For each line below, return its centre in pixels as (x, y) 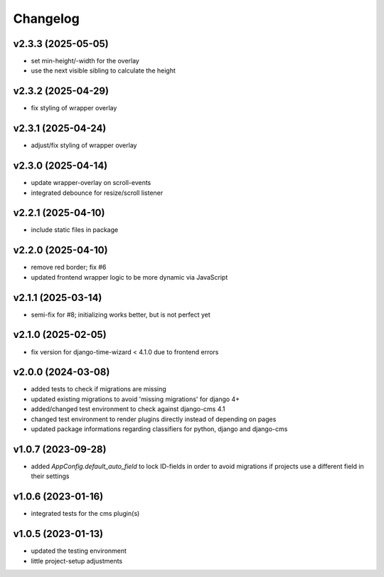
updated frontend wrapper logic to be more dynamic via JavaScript (129, 277)
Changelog (46, 18)
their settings (50, 476)
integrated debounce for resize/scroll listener (97, 193)
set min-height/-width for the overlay (85, 61)
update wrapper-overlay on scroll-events (91, 183)
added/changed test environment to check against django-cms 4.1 (128, 409)
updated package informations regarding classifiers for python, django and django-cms (159, 429)
